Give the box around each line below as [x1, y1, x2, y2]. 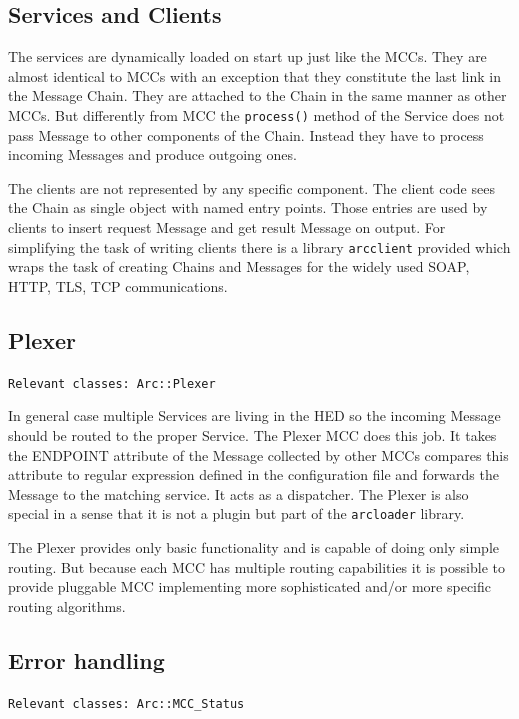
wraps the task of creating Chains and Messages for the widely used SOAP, [8, 256, 470, 277]
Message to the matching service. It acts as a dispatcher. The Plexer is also [8, 483, 469, 504]
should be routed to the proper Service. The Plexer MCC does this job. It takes [8, 424, 497, 445]
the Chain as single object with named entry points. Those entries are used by [8, 197, 488, 218]
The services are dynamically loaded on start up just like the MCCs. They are [8, 46, 487, 67]
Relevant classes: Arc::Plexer [8, 376, 216, 391]
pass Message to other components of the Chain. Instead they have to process [8, 124, 484, 145]
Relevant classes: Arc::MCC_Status [8, 696, 245, 711]
